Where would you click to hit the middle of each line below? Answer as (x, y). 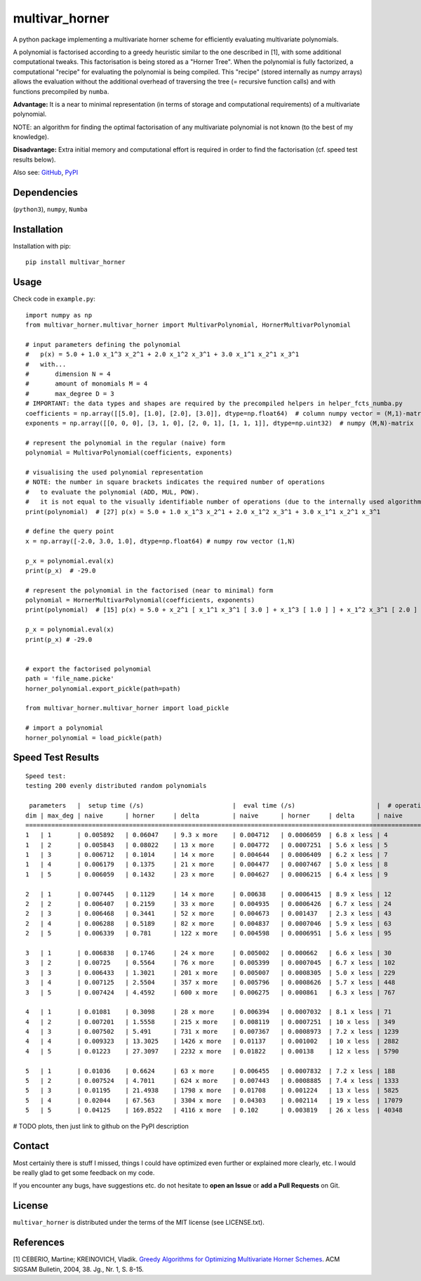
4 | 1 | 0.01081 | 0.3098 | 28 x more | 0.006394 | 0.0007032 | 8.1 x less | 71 (209, 1012)
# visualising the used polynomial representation (114, 472)
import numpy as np (59, 315)
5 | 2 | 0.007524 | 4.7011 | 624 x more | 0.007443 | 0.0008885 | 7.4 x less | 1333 (212, 1081)
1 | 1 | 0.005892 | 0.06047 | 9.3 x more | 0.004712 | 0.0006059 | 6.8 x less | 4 (207, 835)
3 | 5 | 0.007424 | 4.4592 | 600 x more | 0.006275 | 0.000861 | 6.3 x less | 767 (210, 992)
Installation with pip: (42, 247)
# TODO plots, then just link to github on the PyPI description (101, 1126)
